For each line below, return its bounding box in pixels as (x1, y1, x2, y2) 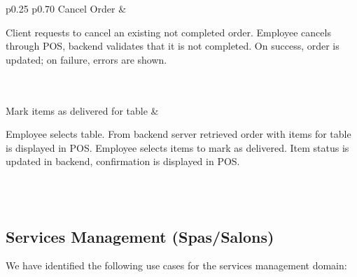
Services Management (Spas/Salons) (6, 225, 274, 247)
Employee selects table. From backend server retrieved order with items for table (6, 127, 351, 141)
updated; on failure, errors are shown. (6, 52, 167, 66)
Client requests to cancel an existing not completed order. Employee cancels (6, 24, 331, 39)
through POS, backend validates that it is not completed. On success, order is (6, 38, 339, 53)
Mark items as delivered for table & (6, 103, 159, 118)
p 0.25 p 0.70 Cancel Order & (6, 1, 127, 15)
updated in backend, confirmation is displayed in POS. (6, 154, 240, 169)
